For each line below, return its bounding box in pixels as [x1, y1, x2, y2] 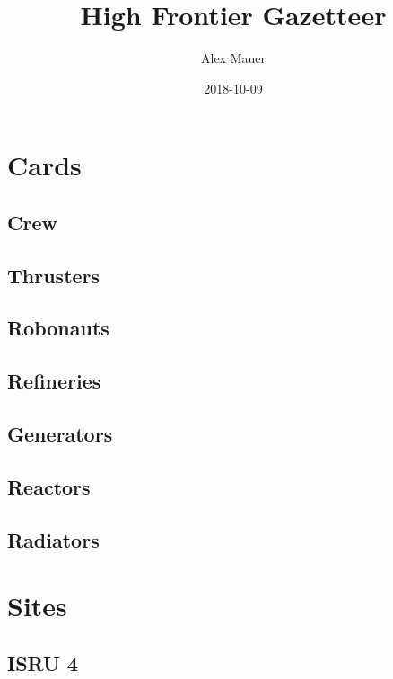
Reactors [7, 472, 91, 500]
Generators [7, 420, 113, 448]
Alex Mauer [201, 49, 266, 67]
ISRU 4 [7, 648, 78, 676]
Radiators [7, 525, 100, 553]
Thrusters [7, 261, 100, 289]
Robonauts [7, 314, 109, 342]
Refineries [7, 367, 101, 395]
